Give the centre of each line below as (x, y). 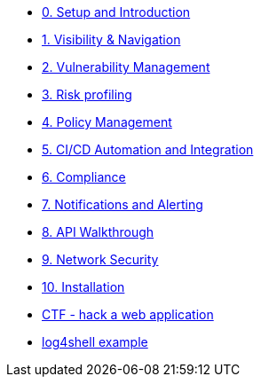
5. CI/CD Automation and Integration (148, 149)
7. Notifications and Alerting (123, 204)
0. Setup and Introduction (116, 12)
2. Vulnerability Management (126, 67)
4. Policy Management (107, 122)
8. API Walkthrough (98, 232)
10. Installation (83, 287)
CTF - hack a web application (128, 314)
